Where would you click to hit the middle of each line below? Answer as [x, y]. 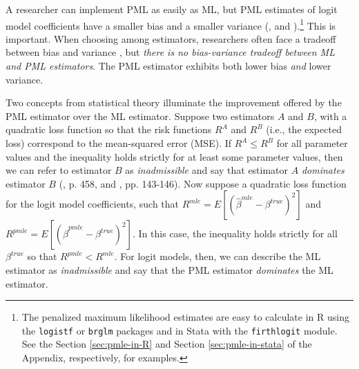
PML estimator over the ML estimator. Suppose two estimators [140, 116]
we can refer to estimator [59, 170]
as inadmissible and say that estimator [207, 170]
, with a [330, 116]
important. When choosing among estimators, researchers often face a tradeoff [171, 38]
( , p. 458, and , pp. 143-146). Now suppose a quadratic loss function [203, 183]
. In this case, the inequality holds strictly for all [235, 233]
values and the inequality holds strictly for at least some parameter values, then [174, 156]
